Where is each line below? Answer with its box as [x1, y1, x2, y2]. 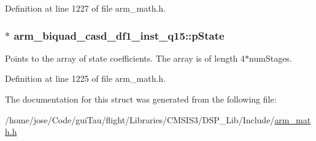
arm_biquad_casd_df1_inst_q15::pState [13, 27, 225, 43]
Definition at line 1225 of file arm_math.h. [5, 72, 166, 85]
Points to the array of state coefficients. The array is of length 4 [5, 51, 245, 64]
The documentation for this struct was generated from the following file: [5, 93, 277, 105]
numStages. [249, 51, 292, 64]
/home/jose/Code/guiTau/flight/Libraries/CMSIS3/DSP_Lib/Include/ [5, 113, 275, 126]
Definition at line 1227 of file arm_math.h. [5, 2, 166, 14]
